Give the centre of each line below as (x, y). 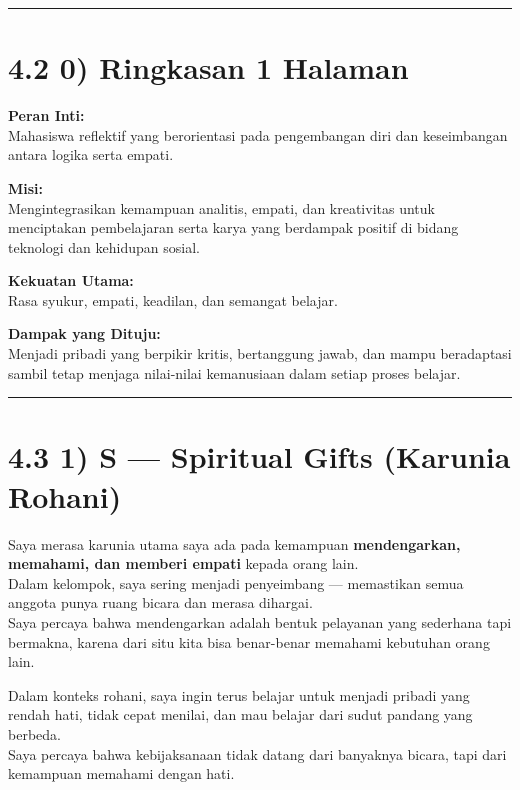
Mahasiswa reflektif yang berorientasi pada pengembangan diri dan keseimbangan (258, 134)
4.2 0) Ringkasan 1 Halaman (208, 67)
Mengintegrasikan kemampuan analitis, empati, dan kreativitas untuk (221, 207)
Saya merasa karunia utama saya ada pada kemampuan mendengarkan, (234, 543)
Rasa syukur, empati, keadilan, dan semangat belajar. (173, 299)
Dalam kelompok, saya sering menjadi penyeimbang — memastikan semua (236, 582)
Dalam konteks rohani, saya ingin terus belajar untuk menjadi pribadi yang (239, 694)
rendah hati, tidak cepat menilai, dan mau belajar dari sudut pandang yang (240, 714)
